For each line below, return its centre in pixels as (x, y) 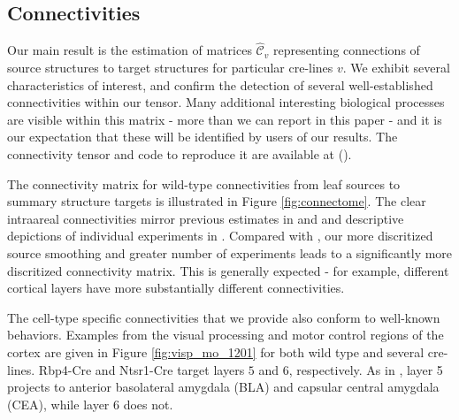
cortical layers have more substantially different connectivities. (176, 288)
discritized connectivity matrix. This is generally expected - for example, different (228, 270)
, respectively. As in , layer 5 (366, 369)
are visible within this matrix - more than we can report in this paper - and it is (225, 119)
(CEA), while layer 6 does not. (90, 404)
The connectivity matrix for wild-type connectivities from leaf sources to (204, 183)
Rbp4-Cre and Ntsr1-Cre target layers (142, 369)
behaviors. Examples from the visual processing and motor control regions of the (226, 335)
